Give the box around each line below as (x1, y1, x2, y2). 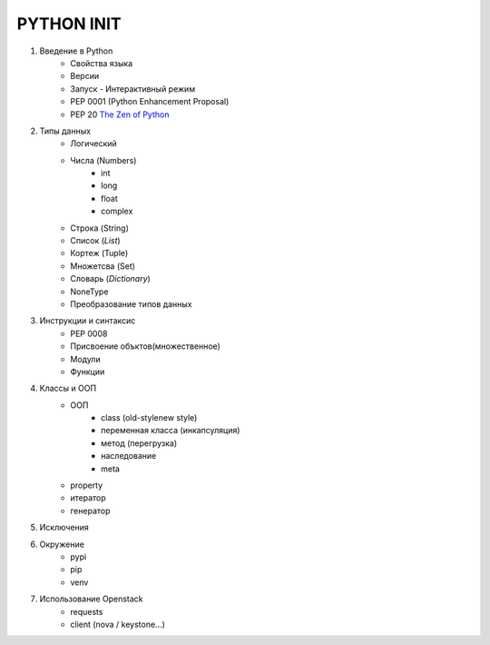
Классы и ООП (39, 382, 97, 394)
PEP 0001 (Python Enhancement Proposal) (70, 96, 230, 107)
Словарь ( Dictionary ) (70, 273, 152, 284)
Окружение (39, 539, 85, 550)
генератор (70, 505, 111, 516)
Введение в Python (39, 45, 113, 56)
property (70, 480, 103, 491)
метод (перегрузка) (101, 437, 178, 449)
